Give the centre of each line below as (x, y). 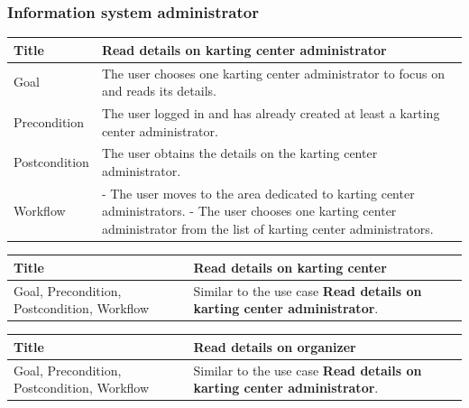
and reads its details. (159, 91)
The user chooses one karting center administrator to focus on (273, 73)
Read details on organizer (275, 346)
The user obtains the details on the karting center (239, 153)
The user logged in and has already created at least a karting (271, 113)
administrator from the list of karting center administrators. (267, 229)
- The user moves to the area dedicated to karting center (258, 193)
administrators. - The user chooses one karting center (249, 211)
